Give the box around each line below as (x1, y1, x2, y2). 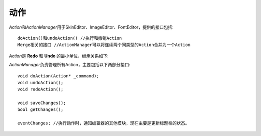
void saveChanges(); (17, 100, 66, 106)
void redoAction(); (17, 87, 64, 92)
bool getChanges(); (17, 107, 64, 112)
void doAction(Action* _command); (17, 73, 99, 78)
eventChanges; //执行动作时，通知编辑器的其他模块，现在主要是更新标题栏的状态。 (17, 121, 189, 126)
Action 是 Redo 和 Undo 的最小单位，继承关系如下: (9, 53, 109, 59)
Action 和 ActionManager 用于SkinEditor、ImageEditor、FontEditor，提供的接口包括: (9, 24, 174, 30)
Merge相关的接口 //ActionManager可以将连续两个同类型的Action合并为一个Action (17, 42, 191, 48)
